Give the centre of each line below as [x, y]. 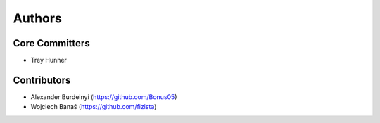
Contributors [42, 80]
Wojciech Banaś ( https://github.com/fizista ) [94, 107]
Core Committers [52, 43]
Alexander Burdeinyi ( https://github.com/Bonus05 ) [104, 97]
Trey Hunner [49, 60]
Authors [38, 18]
